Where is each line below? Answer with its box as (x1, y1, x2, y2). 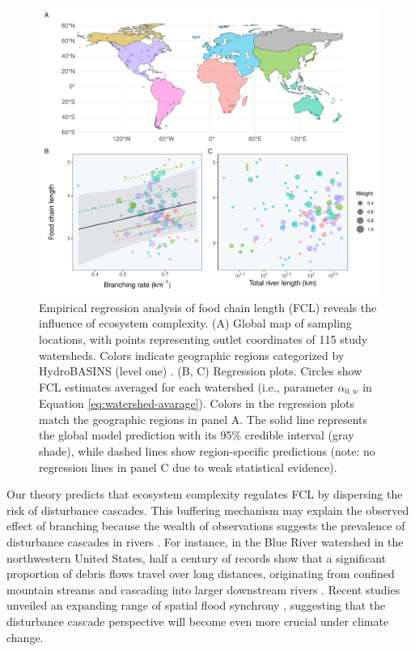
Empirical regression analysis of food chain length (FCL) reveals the (39, 298, 377, 315)
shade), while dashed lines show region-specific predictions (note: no (39, 443, 375, 460)
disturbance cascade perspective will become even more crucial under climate (6, 613, 389, 629)
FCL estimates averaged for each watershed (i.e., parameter (39, 378, 334, 395)
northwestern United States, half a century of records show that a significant (6, 549, 387, 566)
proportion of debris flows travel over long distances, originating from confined (6, 565, 395, 582)
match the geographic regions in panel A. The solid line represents (39, 410, 368, 427)
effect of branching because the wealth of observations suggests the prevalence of (6, 517, 405, 534)
